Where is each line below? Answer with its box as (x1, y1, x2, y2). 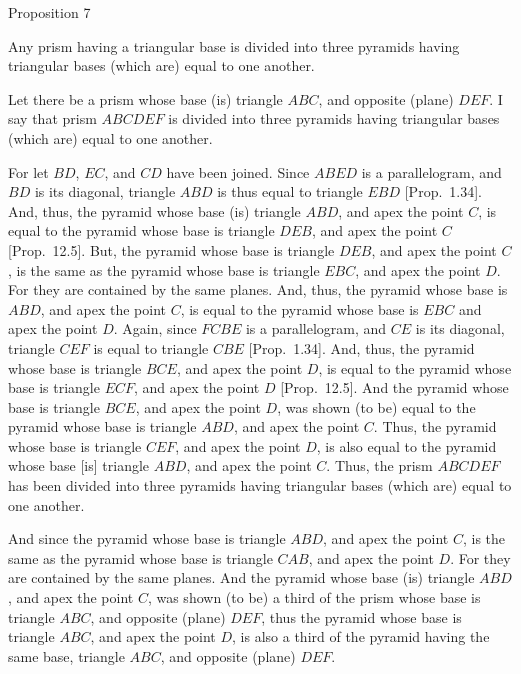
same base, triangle (8, 645, 125, 666)
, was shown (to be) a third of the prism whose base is (147, 587, 481, 608)
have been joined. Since (166, 161, 310, 182)
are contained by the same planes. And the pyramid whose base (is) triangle (8, 567, 475, 588)
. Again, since (113, 318, 197, 339)
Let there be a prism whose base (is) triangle (8, 88, 283, 109)
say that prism (8, 108, 97, 129)
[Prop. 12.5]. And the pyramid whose (280, 377, 509, 398)
